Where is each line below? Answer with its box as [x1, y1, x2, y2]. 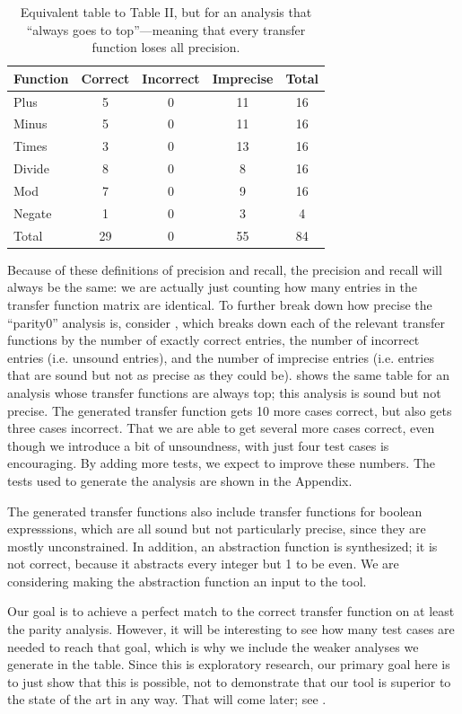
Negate [13, 203, 52, 222]
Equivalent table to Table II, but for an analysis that [20, 3, 312, 21]
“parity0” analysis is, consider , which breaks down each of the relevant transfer [7, 313, 445, 331]
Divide [13, 159, 49, 178]
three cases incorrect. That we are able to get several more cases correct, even [7, 419, 435, 437]
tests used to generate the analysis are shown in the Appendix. [7, 471, 353, 489]
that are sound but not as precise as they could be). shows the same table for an [7, 366, 449, 384]
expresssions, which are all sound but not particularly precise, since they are [7, 519, 426, 538]
